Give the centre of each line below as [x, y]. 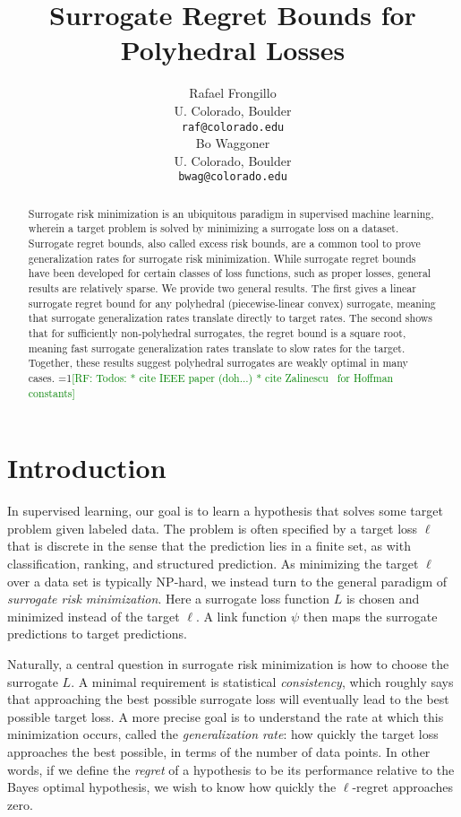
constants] [51, 392]
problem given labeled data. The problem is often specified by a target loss [213, 528]
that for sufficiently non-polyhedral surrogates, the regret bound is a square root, [217, 333]
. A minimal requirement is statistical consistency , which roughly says [262, 681]
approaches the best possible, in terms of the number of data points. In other [219, 751]
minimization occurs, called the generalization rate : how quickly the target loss [223, 734]
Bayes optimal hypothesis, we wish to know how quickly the [172, 787]
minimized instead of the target [94, 616]
